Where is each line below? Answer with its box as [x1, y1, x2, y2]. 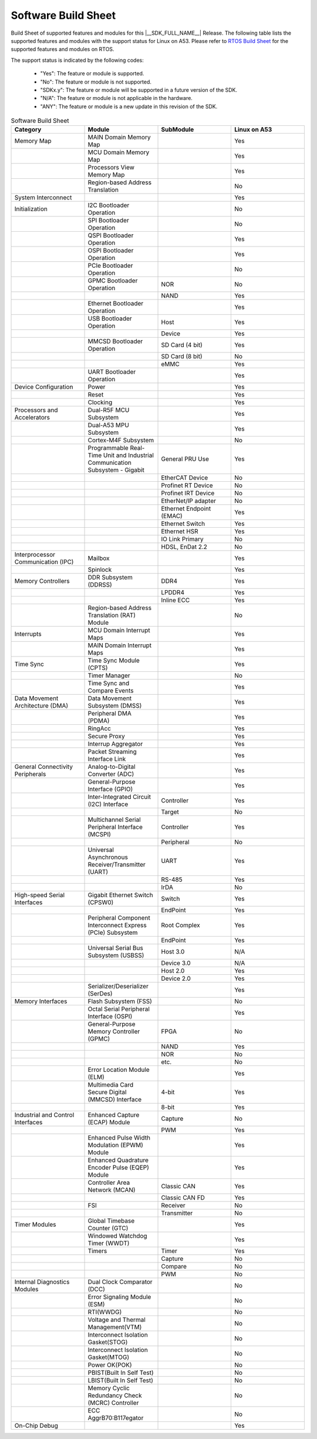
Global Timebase [87, 1217, 135, 1225]
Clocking [87, 398, 113, 407]
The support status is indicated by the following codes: [11, 56, 144, 64]
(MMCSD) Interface [87, 1095, 142, 1104]
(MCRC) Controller [87, 1399, 139, 1407]
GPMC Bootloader [87, 277, 138, 285]
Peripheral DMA [87, 709, 132, 718]
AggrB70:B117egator [87, 1414, 144, 1422]
